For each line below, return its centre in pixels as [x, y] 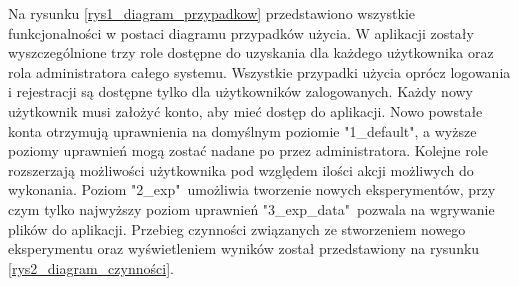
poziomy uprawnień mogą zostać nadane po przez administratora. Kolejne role [248, 150]
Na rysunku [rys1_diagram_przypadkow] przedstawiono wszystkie [211, 13]
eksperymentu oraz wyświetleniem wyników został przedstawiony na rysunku [244, 248]
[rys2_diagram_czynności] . [91, 267]
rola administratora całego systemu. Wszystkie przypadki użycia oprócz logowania [259, 71]
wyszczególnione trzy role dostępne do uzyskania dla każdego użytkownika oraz [251, 52]
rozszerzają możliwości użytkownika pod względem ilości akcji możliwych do [241, 169]
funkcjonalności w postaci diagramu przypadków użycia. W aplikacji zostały [241, 32]
